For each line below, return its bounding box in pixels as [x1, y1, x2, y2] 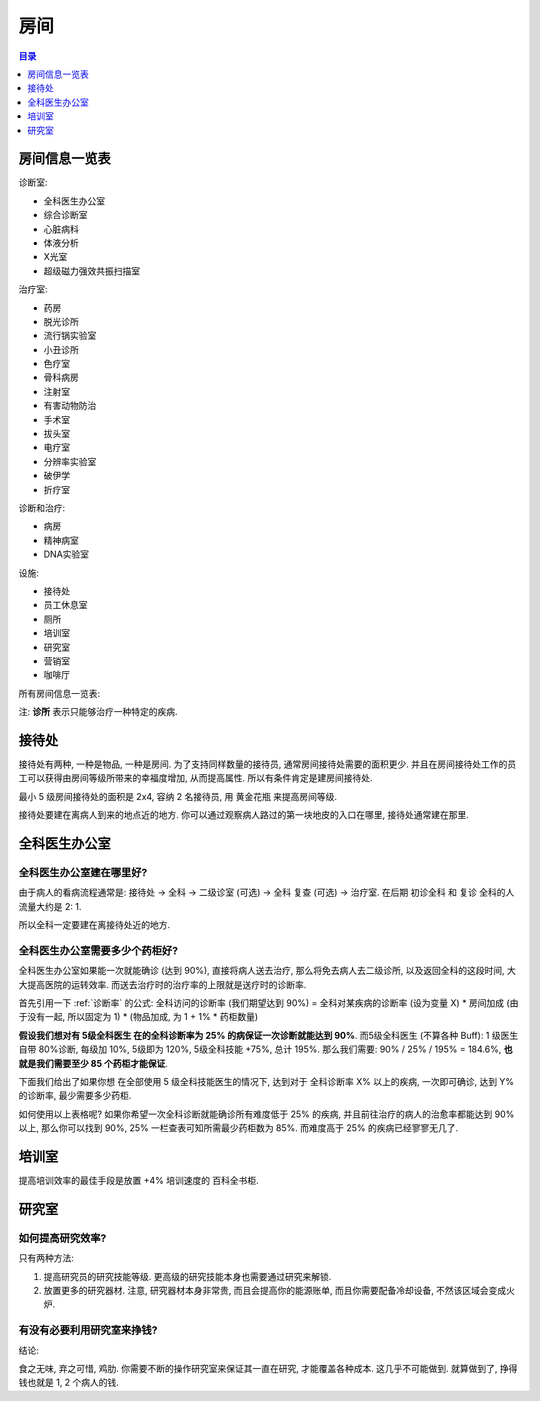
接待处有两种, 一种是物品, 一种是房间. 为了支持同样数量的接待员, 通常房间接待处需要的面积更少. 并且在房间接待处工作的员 [18, 758, 517, 770]
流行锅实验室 [43, 330, 97, 342]
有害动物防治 [43, 400, 97, 412]
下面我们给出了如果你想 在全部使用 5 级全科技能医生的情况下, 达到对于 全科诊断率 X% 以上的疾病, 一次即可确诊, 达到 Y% [18, 1075, 515, 1087]
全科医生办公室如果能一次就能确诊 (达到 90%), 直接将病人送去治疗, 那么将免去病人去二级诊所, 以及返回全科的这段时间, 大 [18, 965, 517, 977]
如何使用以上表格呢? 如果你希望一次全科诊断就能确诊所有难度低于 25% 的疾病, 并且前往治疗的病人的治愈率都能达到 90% [18, 1108, 515, 1120]
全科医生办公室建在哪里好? [18, 865, 148, 879]
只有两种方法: [18, 1252, 75, 1264]
